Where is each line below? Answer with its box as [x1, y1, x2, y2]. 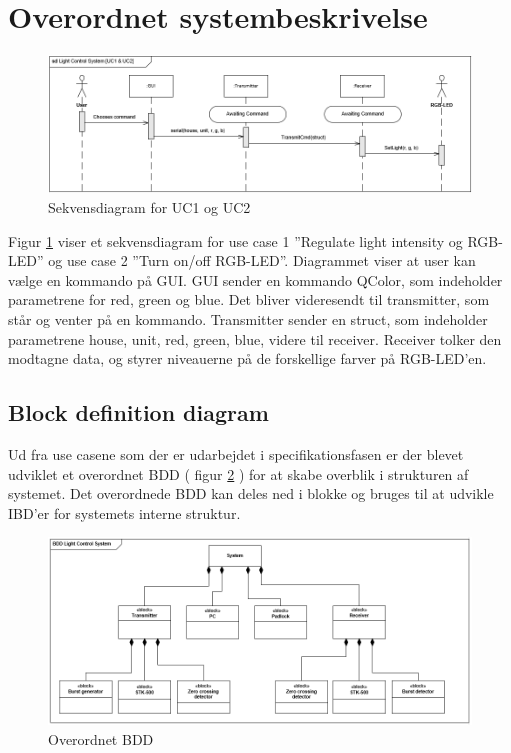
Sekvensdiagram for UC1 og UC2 [48, 197, 251, 218]
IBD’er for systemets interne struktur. [8, 502, 241, 523]
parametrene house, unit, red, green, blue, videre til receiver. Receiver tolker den [8, 328, 502, 349]
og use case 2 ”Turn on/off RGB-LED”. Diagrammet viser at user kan [48, 250, 476, 271]
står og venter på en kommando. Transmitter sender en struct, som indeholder [8, 308, 488, 329]
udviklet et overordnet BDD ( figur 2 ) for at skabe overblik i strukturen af [8, 463, 469, 484]
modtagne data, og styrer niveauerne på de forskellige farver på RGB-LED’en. [8, 348, 487, 369]
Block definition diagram [8, 397, 269, 428]
